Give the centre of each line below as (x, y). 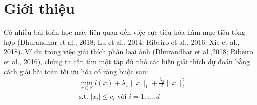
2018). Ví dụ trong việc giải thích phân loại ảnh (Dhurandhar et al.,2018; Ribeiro (128, 52)
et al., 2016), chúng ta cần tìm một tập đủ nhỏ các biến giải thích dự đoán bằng (127, 61)
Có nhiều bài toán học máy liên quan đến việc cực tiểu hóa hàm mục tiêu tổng (125, 32)
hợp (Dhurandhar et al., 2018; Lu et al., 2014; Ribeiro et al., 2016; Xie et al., (122, 42)
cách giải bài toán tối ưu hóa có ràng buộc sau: (76, 71)
